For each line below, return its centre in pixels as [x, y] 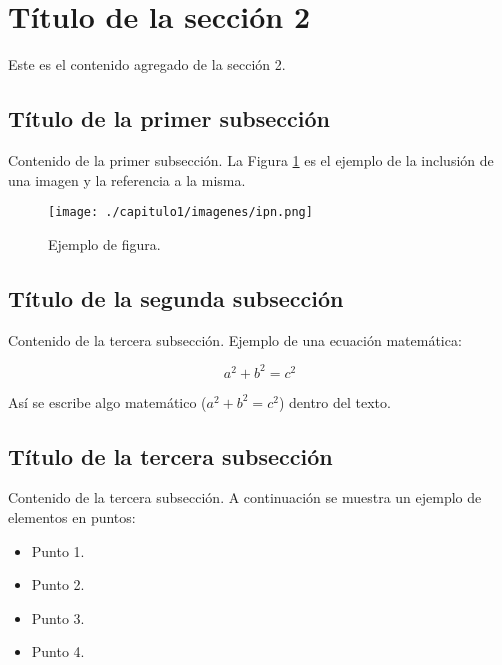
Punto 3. [58, 617]
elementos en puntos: [72, 517]
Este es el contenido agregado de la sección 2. [147, 64]
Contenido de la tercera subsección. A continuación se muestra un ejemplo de [245, 497]
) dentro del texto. [334, 401]
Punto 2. [58, 584]
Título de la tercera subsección [170, 455]
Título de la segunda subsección [176, 297]
